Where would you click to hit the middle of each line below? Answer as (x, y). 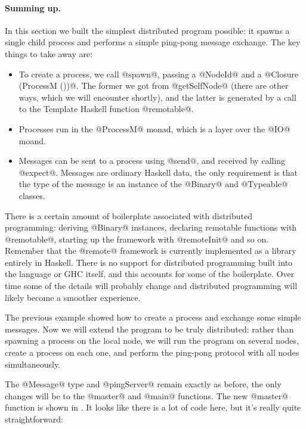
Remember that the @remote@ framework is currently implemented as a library (151, 251)
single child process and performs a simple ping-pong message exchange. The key (153, 42)
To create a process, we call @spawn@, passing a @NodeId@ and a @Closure (159, 74)
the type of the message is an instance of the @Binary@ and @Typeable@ (153, 184)
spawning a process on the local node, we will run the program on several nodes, (152, 341)
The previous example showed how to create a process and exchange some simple (153, 317)
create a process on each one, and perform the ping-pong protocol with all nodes (152, 352)
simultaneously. (33, 364)
